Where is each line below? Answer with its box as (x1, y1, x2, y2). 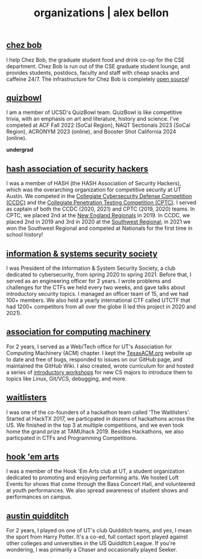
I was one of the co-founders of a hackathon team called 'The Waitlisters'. (6, 408, 191, 416)
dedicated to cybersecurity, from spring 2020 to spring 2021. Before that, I (6, 271, 192, 278)
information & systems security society (6, 248, 158, 259)
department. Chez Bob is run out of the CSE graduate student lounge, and (6, 62, 191, 69)
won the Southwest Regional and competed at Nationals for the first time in (6, 225, 193, 232)
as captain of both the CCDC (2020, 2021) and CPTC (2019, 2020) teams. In (6, 205, 195, 212)
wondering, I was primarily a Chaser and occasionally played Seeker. (6, 546, 178, 554)
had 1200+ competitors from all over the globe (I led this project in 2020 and (6, 303, 196, 310)
